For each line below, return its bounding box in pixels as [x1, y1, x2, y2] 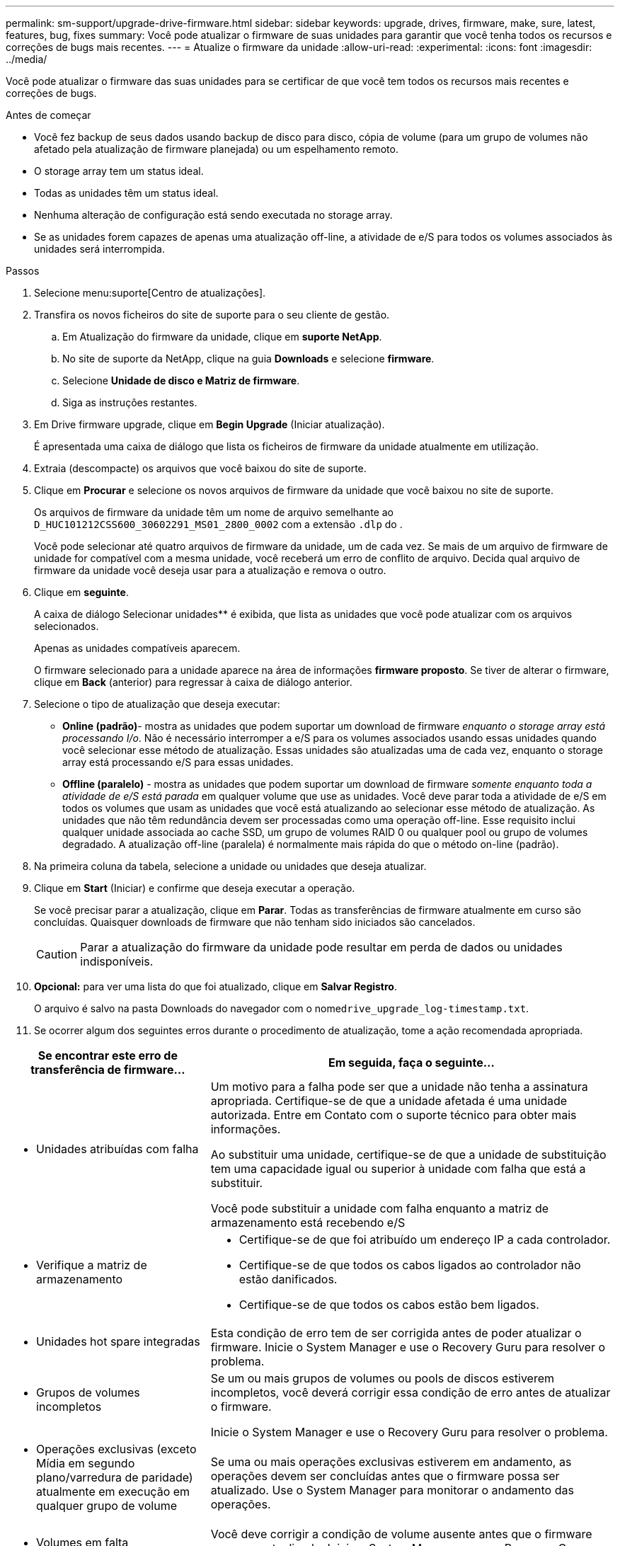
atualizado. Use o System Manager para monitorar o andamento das [210, 1483, 574, 1497]
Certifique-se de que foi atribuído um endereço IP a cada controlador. [239, 1232, 611, 1247]
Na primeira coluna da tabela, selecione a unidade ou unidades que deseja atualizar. [34, 860, 427, 872]
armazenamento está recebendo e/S [210, 1215, 406, 1230]
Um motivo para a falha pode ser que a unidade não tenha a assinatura [210, 1080, 588, 1094]
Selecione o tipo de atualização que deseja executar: [34, 698, 280, 710]
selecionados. [34, 620, 99, 632]
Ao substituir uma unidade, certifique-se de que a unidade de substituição [210, 1147, 607, 1162]
